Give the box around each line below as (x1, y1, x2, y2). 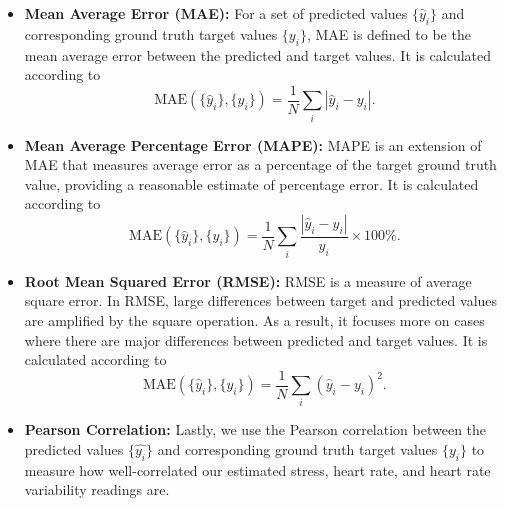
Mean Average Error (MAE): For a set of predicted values (24, 3, 408, 23)
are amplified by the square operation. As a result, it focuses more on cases (24, 309, 485, 330)
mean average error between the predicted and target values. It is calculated (24, 44, 492, 65)
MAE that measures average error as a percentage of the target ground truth (24, 154, 497, 175)
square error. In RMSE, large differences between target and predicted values (24, 290, 498, 311)
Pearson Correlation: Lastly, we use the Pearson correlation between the (24, 419, 487, 440)
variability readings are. (24, 479, 170, 500)
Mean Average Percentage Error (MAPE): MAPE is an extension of (24, 134, 482, 155)
